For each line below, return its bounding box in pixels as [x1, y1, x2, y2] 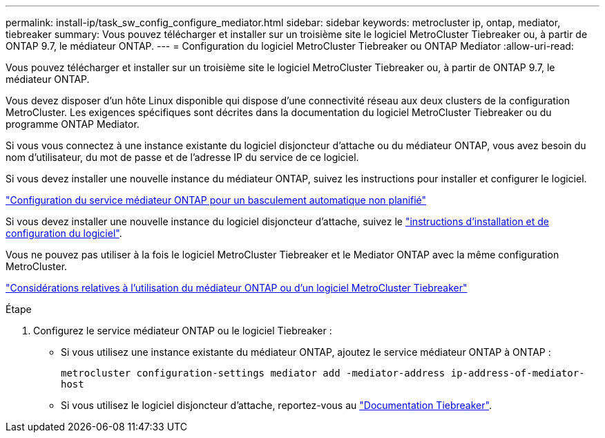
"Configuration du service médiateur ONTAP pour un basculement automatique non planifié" [6, 194, 427, 206]
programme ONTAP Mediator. [6, 118, 140, 130]
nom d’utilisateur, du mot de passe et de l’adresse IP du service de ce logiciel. [6, 151, 359, 163]
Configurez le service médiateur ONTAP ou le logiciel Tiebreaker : [33, 325, 332, 336]
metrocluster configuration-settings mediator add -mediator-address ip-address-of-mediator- [61, 368, 585, 379]
